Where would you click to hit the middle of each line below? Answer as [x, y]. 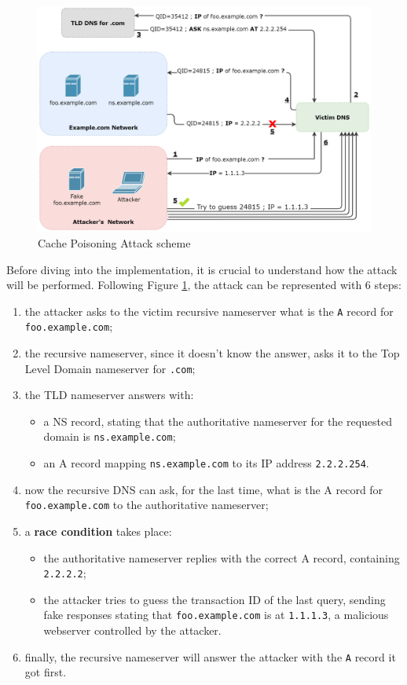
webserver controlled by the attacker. [132, 630]
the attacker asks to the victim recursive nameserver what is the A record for [209, 311]
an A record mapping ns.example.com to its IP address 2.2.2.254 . [206, 463]
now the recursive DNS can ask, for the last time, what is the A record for [204, 489]
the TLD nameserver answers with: [109, 395]
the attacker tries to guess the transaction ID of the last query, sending [214, 599]
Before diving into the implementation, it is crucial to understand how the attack [202, 269]
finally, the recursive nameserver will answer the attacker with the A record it [210, 656]
